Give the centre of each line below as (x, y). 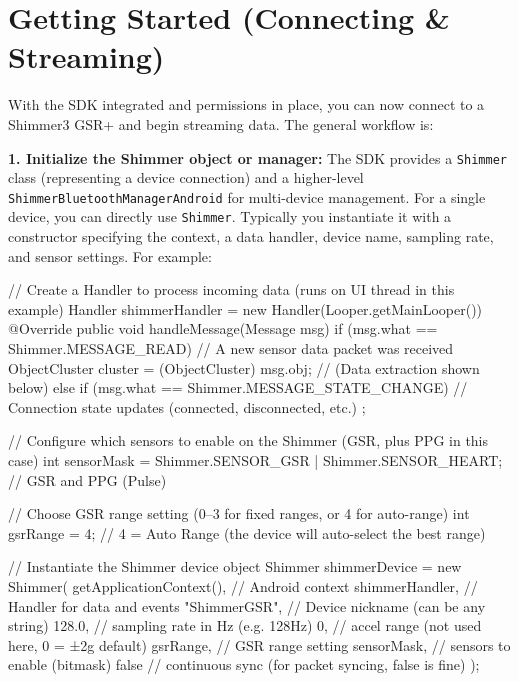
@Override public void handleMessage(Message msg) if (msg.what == (223, 328)
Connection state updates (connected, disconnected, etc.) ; (187, 406)
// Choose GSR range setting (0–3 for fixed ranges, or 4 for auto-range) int (239, 513)
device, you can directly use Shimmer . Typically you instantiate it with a (230, 216)
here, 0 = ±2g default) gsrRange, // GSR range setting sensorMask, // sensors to (259, 644)
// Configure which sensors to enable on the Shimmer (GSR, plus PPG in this (248, 440)
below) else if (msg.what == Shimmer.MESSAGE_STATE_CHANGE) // (238, 387)
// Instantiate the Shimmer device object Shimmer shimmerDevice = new (235, 566)
